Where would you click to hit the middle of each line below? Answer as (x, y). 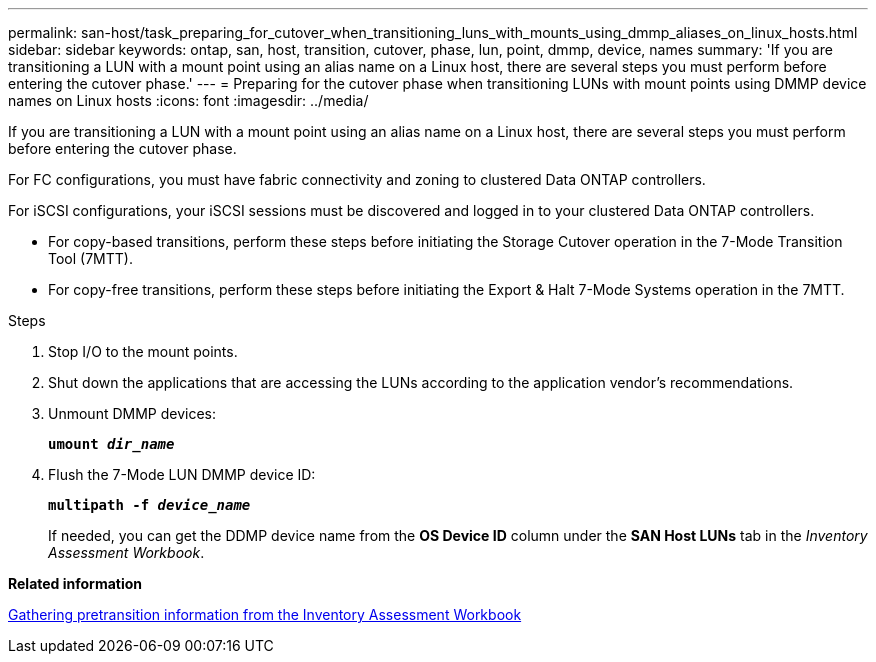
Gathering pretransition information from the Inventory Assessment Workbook (265, 614)
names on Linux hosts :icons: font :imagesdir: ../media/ (188, 100)
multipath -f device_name (149, 505)
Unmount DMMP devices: (132, 413)
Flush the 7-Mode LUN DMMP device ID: (182, 474)
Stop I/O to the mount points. (143, 351)
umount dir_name (111, 444)
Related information (75, 583)
